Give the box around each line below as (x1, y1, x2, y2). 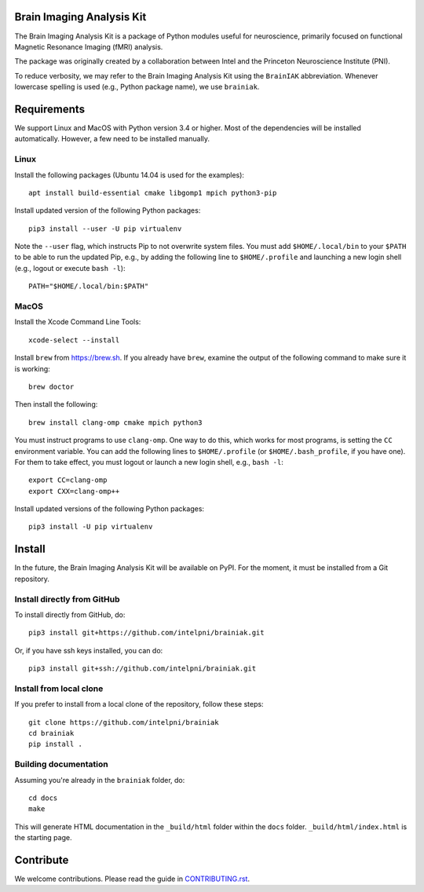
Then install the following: (14, 400, 98, 409)
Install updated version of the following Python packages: (14, 206, 201, 215)
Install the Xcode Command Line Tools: (14, 317, 141, 327)
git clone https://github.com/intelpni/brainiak (28, 718, 219, 726)
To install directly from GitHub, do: (14, 609, 126, 620)
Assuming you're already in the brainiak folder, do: (14, 775, 185, 784)
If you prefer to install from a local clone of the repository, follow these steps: (14, 700, 264, 709)
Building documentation (14, 759, 109, 770)
